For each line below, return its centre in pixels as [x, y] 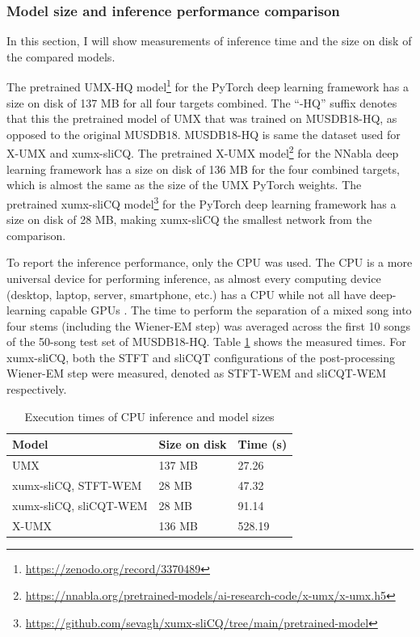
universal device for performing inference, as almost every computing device [194, 278]
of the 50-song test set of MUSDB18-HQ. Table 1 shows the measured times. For [206, 342]
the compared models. [61, 56]
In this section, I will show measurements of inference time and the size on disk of [209, 41]
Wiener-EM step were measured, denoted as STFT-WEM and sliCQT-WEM [197, 373]
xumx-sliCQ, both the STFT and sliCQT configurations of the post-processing [201, 357]
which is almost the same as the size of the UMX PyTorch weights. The [184, 185]
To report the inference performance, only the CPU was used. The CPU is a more [210, 262]
